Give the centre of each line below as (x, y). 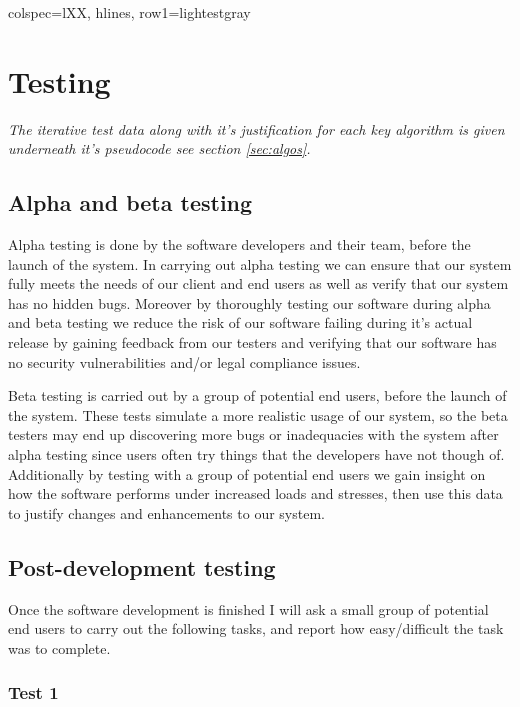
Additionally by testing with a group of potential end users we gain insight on (247, 473)
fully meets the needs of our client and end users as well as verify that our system (258, 283)
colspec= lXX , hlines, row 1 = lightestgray (129, 12)
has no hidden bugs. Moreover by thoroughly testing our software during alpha (249, 302)
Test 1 (33, 692)
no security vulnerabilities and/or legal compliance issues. (184, 361)
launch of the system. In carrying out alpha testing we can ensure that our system (260, 263)
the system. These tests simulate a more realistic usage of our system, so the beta (258, 414)
